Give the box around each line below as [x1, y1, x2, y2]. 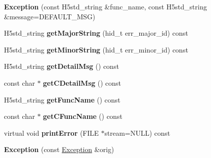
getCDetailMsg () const [43, 77, 122, 88]
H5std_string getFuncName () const [4, 94, 121, 105]
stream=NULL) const [104, 127, 170, 138]
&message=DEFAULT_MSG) [4, 11, 95, 21]
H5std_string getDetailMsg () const [4, 61, 119, 71]
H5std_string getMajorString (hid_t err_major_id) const [4, 28, 188, 38]
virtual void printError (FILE [4, 127, 99, 138]
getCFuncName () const [43, 111, 123, 121]
